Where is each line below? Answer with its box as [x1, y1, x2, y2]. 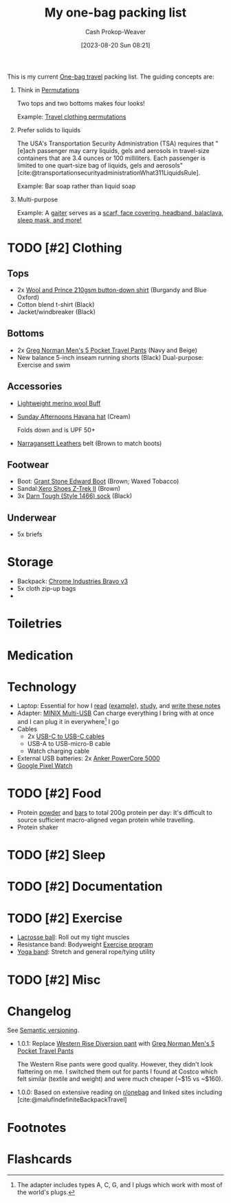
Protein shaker [16, 823, 58, 831]
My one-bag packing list [44, 5, 187, 21]
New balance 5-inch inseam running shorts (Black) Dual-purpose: [16, 353, 204, 361]
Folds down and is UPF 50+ [16, 425, 96, 434]
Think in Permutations [16, 85, 80, 94]
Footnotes [7, 1120, 67, 1135]
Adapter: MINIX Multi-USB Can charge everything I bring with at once [16, 709, 214, 718]
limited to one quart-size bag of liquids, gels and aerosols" [16, 161, 184, 170]
